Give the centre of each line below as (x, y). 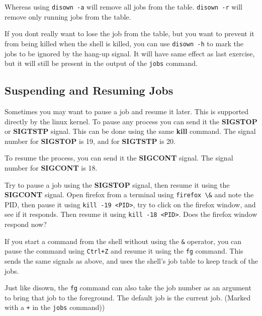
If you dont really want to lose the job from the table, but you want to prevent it (129, 33)
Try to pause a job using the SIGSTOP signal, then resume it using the (117, 184)
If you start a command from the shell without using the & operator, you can (123, 241)
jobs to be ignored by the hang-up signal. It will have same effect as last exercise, (130, 53)
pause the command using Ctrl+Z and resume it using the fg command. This (124, 251)
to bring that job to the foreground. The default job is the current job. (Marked (128, 297)
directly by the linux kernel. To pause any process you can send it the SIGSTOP (131, 121)
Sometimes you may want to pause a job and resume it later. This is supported (127, 111)
